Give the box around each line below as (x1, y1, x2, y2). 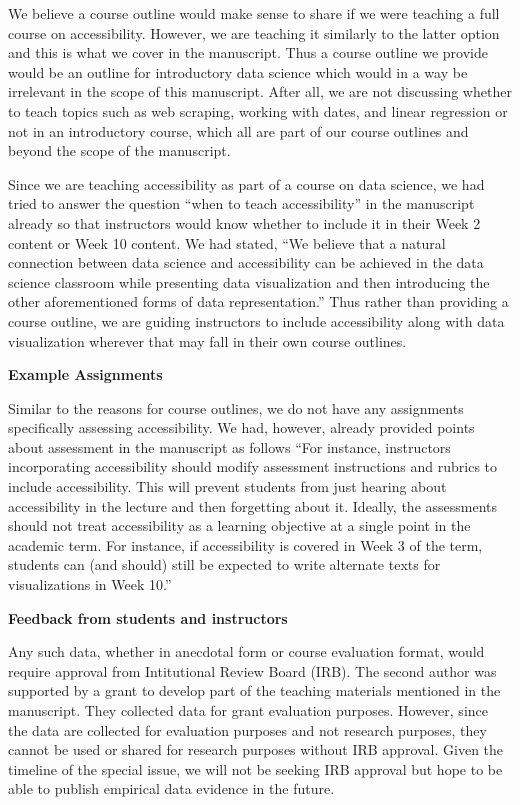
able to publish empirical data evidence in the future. (8, 778, 335, 799)
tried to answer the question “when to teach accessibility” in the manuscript (8, 193, 475, 214)
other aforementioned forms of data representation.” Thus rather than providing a (8, 291, 509, 312)
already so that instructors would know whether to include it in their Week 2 (8, 212, 481, 233)
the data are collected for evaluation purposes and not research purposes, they (8, 719, 487, 740)
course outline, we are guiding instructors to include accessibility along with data (8, 310, 505, 331)
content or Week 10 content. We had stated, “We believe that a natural (8, 232, 446, 253)
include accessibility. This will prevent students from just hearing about (8, 476, 447, 497)
